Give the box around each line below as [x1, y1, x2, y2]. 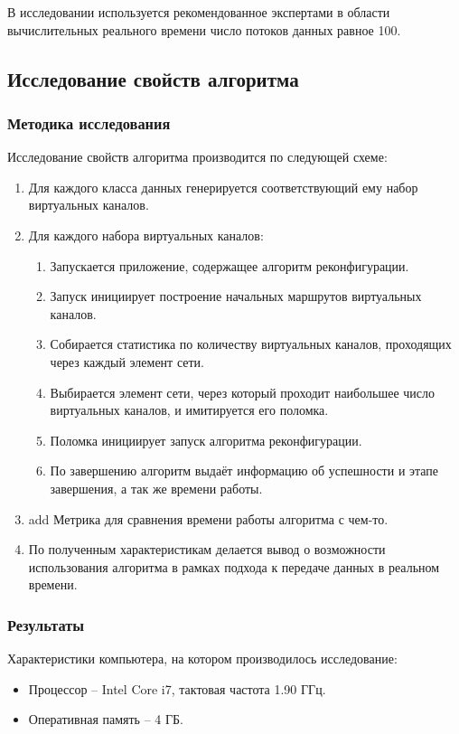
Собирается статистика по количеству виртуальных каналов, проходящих [50, 334, 452, 353]
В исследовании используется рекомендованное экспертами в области [7, 3, 390, 21]
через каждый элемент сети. [50, 352, 204, 371]
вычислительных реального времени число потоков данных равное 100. [7, 20, 401, 39]
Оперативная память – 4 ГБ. [28, 710, 184, 729]
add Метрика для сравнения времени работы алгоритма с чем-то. [28, 509, 389, 528]
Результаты [7, 613, 85, 635]
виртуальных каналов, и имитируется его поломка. [50, 400, 329, 419]
